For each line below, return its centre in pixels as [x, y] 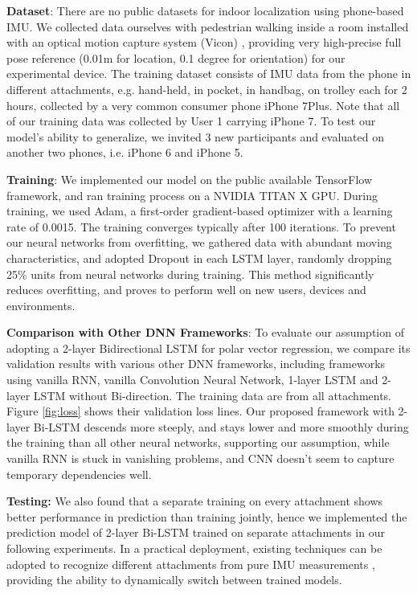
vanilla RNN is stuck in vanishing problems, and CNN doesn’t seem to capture [200, 458]
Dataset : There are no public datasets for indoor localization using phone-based [205, 10]
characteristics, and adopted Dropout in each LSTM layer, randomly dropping [199, 258]
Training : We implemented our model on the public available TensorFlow [190, 179]
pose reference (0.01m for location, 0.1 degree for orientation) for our [176, 57]
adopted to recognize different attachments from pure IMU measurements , [191, 564]
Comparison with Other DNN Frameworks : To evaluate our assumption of [205, 332]
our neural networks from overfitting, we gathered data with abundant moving [199, 242]
